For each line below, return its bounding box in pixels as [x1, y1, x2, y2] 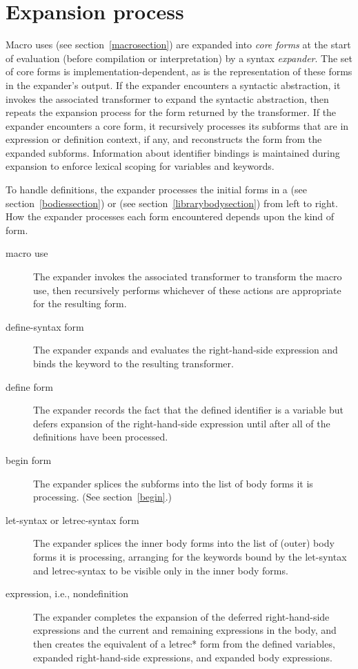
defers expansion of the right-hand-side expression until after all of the [33, 416, 330, 430]
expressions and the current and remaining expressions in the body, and [33, 623, 337, 637]
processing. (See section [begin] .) [33, 489, 172, 504]
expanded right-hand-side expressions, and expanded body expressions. [33, 650, 332, 664]
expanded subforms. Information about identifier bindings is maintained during [6, 145, 340, 159]
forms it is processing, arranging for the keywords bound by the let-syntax [33, 549, 347, 563]
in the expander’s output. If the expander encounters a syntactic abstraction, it [6, 77, 341, 92]
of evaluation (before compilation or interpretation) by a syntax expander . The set [6, 50, 353, 65]
